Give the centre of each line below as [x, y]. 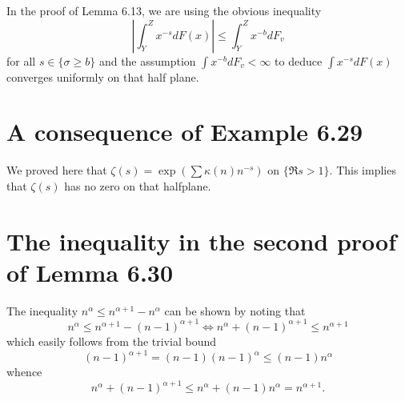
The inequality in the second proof [202, 241]
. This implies [363, 170]
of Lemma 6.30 [90, 272]
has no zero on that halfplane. [138, 185]
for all [21, 60]
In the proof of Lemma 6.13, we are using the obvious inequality [164, 10]
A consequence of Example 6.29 [184, 132]
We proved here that [57, 170]
